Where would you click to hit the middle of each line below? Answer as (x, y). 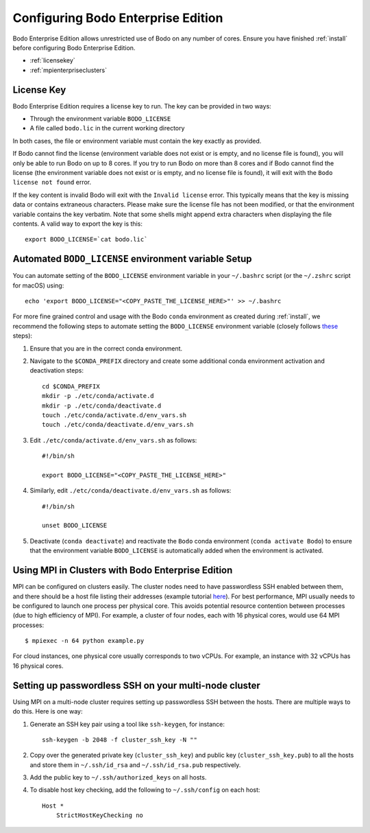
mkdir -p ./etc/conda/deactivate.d (102, 406)
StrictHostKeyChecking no (100, 816)
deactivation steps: (57, 371)
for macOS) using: (38, 285)
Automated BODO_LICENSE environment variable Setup (133, 259)
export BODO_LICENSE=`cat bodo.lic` (86, 239)
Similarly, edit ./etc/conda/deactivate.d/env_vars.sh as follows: (131, 491)
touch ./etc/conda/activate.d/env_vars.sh (114, 415)
